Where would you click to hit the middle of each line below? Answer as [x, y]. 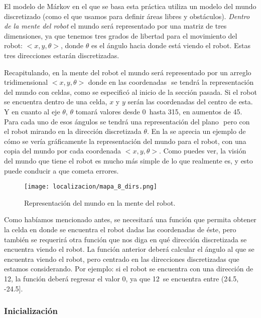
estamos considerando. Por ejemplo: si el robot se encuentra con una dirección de [129, 269]
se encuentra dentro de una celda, [56, 102]
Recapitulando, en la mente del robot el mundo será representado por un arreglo [128, 72]
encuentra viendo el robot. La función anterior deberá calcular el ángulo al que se [129, 249]
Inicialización [31, 311]
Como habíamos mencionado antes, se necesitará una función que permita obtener [130, 219]
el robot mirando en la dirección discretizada [73, 131]
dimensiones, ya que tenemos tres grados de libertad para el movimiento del [121, 35]
